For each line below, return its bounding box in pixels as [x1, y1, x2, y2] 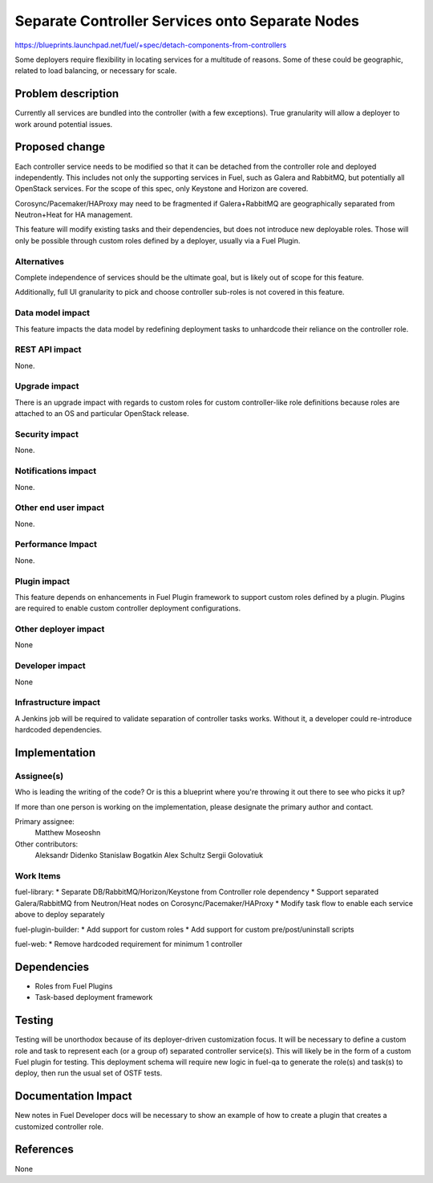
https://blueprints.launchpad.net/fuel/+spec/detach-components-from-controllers [14, 40, 287, 50]
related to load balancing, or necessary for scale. [14, 66, 177, 75]
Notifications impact [14, 466, 96, 477]
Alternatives [14, 255, 64, 267]
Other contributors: [14, 839, 79, 849]
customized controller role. [14, 1121, 104, 1132]
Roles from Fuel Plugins [34, 981, 113, 991]
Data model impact [14, 308, 91, 319]
